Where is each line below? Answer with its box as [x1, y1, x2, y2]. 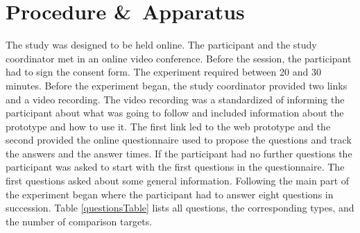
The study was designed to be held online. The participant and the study [6, 37, 317, 52]
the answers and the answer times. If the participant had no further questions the [6, 146, 352, 160]
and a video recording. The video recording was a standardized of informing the [6, 92, 345, 106]
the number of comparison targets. [6, 214, 153, 228]
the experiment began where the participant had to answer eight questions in [6, 187, 334, 201]
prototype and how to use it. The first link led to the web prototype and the [6, 119, 331, 133]
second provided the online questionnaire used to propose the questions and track [6, 132, 352, 147]
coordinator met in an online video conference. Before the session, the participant [6, 51, 352, 65]
